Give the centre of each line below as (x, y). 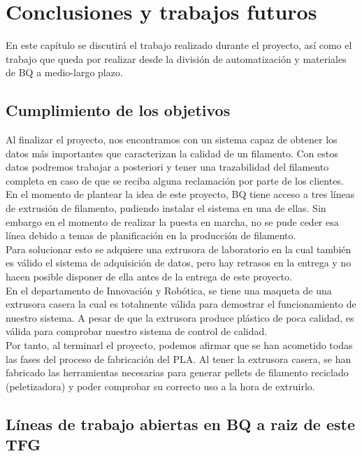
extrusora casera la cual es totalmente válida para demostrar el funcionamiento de (181, 304)
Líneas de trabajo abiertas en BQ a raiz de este (180, 423)
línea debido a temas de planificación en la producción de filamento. (151, 235)
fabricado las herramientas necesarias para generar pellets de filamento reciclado (177, 372)
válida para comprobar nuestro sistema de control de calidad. (137, 331)
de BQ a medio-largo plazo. (64, 72)
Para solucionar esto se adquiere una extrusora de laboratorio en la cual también (179, 249)
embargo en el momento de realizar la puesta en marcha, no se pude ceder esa (172, 221)
